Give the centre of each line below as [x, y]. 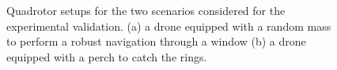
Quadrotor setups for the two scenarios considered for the [146, 10]
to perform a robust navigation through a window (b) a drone [156, 41]
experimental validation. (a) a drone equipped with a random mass [169, 26]
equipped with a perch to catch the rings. [107, 56]
